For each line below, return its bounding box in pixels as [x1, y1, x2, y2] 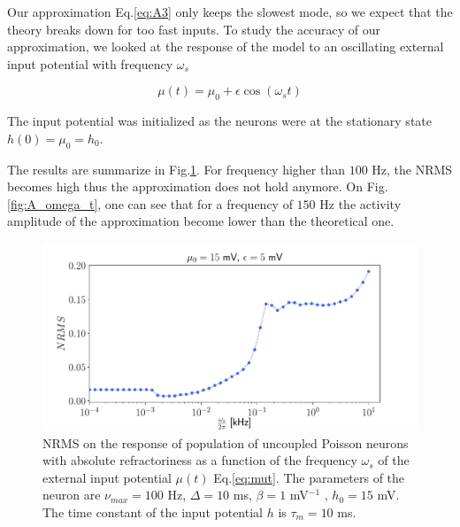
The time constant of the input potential [42, 502, 263, 521]
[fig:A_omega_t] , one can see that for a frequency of [7, 194, 293, 213]
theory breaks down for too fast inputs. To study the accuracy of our [7, 19, 381, 38]
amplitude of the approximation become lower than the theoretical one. [7, 212, 395, 230]
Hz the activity [319, 194, 402, 213]
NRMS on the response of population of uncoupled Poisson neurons [42, 433, 409, 452]
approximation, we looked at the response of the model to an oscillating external [7, 37, 444, 56]
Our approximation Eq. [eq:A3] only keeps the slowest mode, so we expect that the [7, 3, 453, 20]
